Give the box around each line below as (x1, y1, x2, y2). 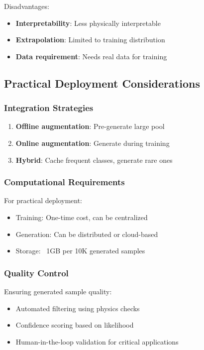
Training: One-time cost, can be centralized (15, 212, 148, 222)
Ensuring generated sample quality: (4, 286, 112, 296)
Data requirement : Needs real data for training (15, 51, 167, 61)
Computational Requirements (4, 176, 125, 188)
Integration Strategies (4, 102, 94, 114)
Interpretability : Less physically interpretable (15, 17, 161, 28)
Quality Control (4, 266, 69, 279)
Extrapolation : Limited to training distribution (15, 34, 165, 45)
